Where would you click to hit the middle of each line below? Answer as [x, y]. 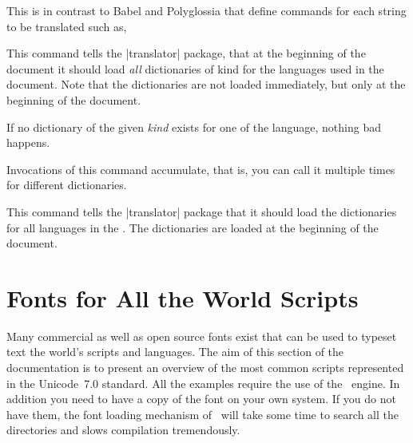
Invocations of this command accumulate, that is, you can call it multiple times [201, 169]
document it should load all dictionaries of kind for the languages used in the [195, 68]
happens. [28, 142]
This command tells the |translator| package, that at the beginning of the [186, 53]
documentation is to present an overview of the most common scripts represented [205, 368]
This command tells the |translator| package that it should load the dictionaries [202, 211]
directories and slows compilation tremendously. [123, 430]
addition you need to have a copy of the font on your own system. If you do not [201, 399]
